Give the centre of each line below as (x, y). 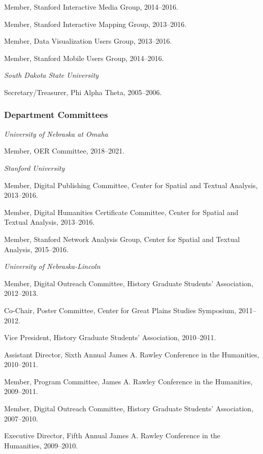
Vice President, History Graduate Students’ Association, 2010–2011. (110, 337)
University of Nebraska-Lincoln (52, 266)
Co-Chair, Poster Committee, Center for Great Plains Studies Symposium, (120, 310)
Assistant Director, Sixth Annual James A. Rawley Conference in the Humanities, (132, 354)
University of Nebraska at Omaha (56, 133)
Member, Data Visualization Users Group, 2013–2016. (88, 41)
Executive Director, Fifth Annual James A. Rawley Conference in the (112, 435)
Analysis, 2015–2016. (36, 249)
